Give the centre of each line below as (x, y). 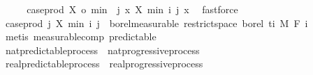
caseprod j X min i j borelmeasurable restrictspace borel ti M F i (156, 23)
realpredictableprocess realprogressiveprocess (104, 64)
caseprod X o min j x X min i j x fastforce (132, 9)
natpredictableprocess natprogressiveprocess (102, 50)
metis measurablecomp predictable (81, 36)
